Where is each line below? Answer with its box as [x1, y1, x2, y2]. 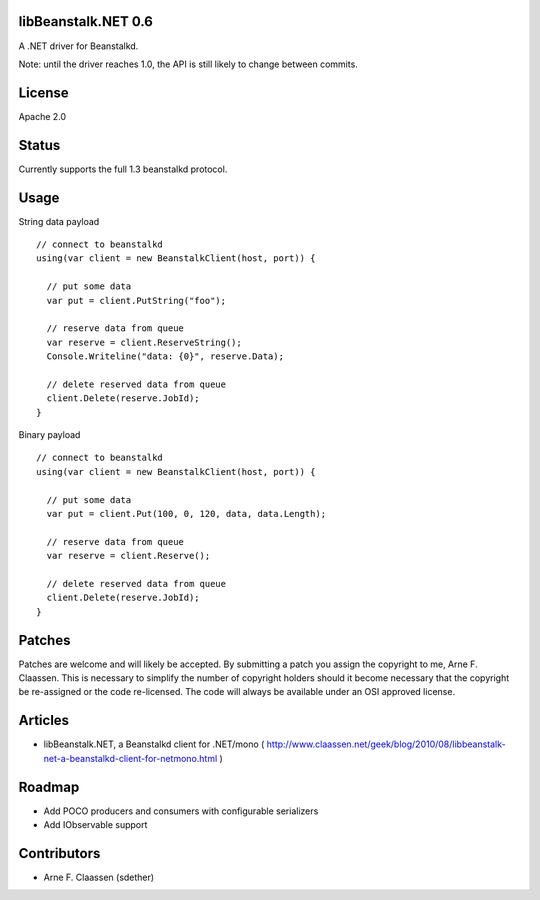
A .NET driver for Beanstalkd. [18, 40, 139, 52]
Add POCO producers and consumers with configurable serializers [43, 805, 319, 817]
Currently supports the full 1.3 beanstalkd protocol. [18, 163, 228, 175]
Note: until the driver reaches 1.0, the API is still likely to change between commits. [18, 58, 359, 70]
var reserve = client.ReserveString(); [46, 336, 242, 348]
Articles [18, 712, 70, 729]
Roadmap [18, 778, 80, 795]
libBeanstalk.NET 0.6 [18, 13, 154, 30]
